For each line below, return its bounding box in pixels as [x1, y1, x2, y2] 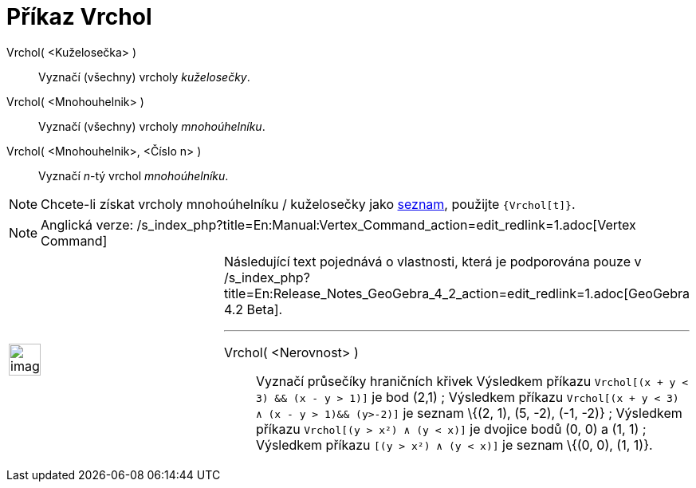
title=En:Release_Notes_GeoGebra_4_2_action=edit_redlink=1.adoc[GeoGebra [223, 285, 690, 301]
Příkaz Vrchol [6, 3, 152, 30]
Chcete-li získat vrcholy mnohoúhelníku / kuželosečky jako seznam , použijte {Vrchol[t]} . [41, 195, 576, 212]
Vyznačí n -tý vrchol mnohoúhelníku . [38, 168, 229, 183]
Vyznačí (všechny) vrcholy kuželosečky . [38, 69, 250, 84]
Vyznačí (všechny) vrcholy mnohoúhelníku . [38, 119, 265, 133]
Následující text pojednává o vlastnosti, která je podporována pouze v [223, 253, 642, 270]
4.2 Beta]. [223, 301, 283, 317]
